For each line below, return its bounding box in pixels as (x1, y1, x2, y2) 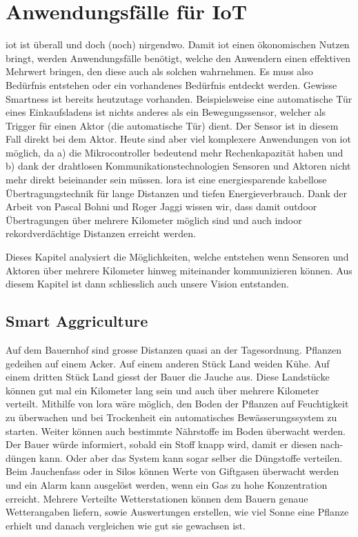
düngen (6, 450, 37, 465)
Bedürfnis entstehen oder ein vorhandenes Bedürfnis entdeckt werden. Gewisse (6, 77, 337, 92)
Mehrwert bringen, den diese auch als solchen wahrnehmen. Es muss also (6, 64, 313, 79)
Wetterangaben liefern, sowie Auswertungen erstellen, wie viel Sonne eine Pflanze (6, 505, 349, 519)
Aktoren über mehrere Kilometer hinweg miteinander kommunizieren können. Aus (6, 263, 352, 277)
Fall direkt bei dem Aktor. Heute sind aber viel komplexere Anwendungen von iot (6, 132, 351, 146)
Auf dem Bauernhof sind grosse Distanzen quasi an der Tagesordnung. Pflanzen (6, 343, 341, 357)
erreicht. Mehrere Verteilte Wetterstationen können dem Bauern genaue (6, 491, 308, 505)
